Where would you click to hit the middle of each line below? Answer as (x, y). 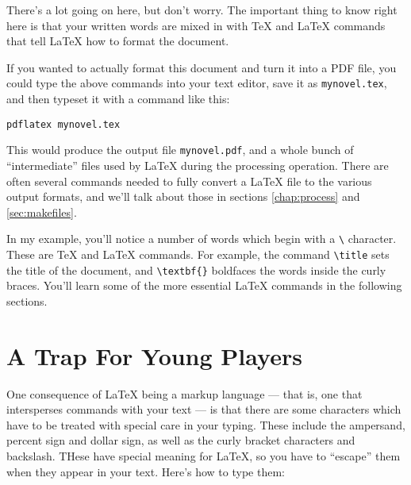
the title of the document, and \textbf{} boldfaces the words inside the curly (196, 269)
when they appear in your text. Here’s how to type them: (146, 471)
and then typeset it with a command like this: (118, 99)
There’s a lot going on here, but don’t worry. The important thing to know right (202, 10)
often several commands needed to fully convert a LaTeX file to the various (189, 181)
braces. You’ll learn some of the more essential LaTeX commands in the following (204, 285)
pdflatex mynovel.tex (63, 124)
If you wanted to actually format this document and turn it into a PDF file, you (202, 67)
